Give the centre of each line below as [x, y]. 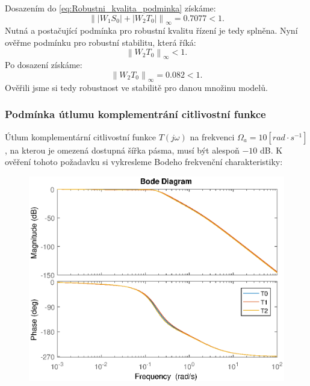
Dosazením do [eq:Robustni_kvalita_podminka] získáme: [110, 8]
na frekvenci [212, 136]
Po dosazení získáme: [44, 65]
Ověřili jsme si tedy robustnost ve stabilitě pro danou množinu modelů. [136, 87]
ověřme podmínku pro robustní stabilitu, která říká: [101, 42]
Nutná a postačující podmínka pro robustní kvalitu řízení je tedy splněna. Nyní [151, 30]
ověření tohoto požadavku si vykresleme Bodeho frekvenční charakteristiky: [144, 162]
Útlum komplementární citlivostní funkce [80, 136]
